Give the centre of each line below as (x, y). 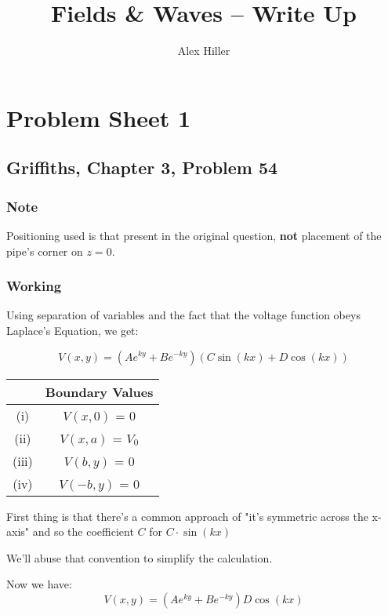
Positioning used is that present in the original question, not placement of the (194, 235)
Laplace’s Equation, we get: (73, 330)
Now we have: (39, 584)
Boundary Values (99, 391)
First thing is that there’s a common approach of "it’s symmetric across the (187, 516)
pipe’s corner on (45, 251)
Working (34, 286)
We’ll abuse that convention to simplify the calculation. (140, 557)
